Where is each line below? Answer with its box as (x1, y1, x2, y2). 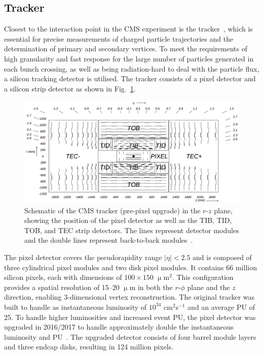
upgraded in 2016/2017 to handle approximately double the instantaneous (4, 321, 234, 332)
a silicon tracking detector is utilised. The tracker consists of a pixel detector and (4, 73, 256, 84)
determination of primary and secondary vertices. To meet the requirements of (4, 43, 247, 54)
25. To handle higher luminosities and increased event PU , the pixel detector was (4, 311, 256, 322)
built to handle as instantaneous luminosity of (4, 301, 147, 312)
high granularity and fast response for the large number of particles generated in (4, 53, 254, 63)
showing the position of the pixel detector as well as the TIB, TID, (24, 215, 232, 225)
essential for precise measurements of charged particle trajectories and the (4, 33, 234, 44)
